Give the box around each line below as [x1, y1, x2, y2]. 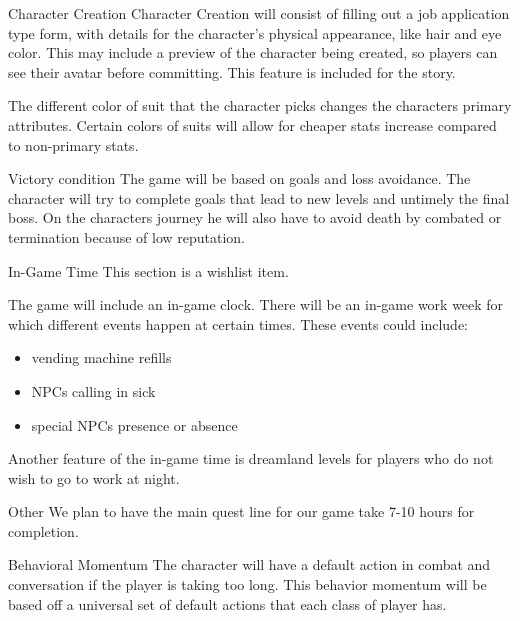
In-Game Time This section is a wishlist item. [8, 260, 289, 281]
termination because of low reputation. [8, 226, 246, 247]
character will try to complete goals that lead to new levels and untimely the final [8, 187, 510, 208]
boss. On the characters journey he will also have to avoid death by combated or [8, 207, 502, 228]
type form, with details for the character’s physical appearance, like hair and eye [8, 22, 502, 43]
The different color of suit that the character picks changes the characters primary [8, 95, 512, 116]
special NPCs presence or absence [31, 414, 238, 435]
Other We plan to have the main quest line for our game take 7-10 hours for [8, 501, 475, 522]
